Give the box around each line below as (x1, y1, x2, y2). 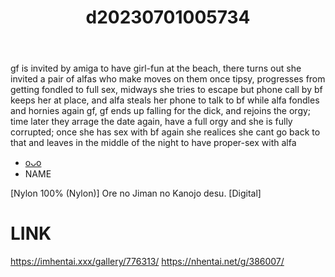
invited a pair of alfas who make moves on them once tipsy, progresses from (10, 73, 326, 85)
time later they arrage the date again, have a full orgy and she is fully (10, 116, 293, 128)
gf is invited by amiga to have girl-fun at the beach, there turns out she (10, 62, 302, 75)
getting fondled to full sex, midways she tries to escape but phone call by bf (10, 84, 323, 96)
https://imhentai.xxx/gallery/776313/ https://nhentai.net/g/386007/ (10, 256, 285, 268)
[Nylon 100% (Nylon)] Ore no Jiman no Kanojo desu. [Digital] (10, 187, 262, 200)
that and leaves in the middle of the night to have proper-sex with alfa (10, 137, 297, 149)
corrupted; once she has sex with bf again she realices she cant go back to (10, 126, 321, 138)
